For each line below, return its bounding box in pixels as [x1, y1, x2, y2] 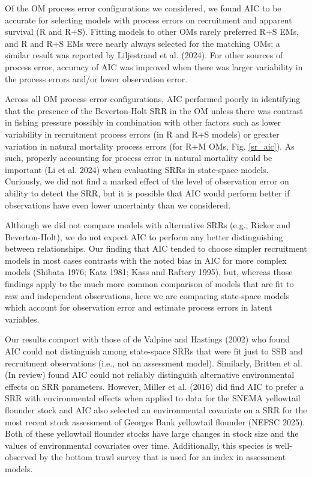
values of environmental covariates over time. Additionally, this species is [5, 439, 272, 451]
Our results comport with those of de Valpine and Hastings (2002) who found [5, 333, 290, 345]
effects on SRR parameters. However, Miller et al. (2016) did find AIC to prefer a [5, 380, 304, 392]
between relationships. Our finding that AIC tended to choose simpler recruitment [5, 242, 307, 255]
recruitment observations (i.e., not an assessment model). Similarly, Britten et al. [5, 356, 302, 369]
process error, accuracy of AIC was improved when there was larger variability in [5, 60, 303, 73]
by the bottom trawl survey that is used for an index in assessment [39, 451, 286, 463]
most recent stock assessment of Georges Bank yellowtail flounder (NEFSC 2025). [5, 415, 305, 428]
